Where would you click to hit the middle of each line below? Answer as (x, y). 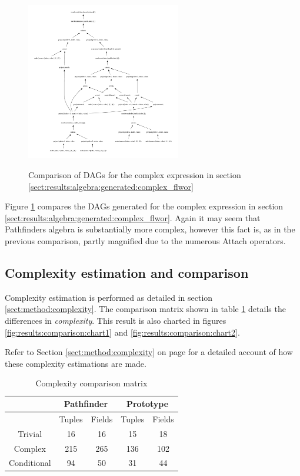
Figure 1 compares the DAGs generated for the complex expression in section (144, 206)
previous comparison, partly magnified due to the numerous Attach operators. (145, 241)
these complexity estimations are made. (76, 363)
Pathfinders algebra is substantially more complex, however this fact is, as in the (150, 229)
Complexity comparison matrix (91, 383)
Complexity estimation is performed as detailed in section (109, 297)
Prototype (147, 403)
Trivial (30, 433)
